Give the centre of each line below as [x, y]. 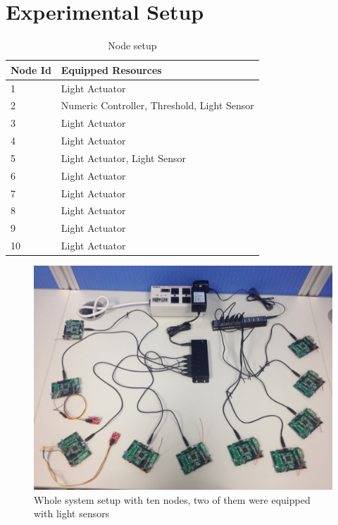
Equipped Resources [111, 69]
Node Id [31, 69]
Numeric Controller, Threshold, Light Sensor [157, 105]
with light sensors [72, 513]
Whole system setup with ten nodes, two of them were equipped [172, 499]
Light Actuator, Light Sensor [123, 157]
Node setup [132, 45]
